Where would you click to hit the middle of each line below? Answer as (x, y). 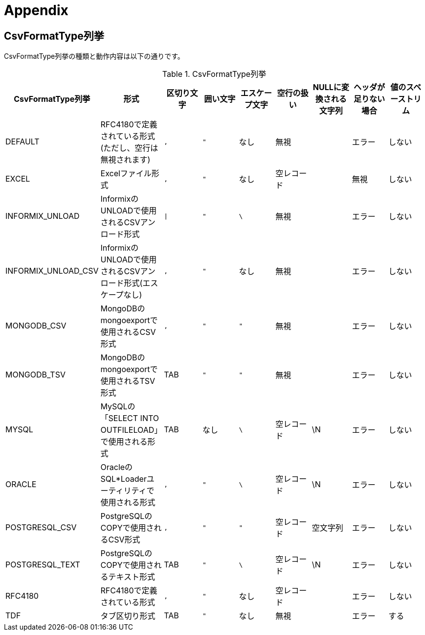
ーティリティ (123, 491)
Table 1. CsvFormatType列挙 (214, 74)
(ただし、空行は (129, 148)
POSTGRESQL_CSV (41, 528)
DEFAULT (22, 142)
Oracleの (117, 467)
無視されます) (125, 160)
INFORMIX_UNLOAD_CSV (52, 271)
